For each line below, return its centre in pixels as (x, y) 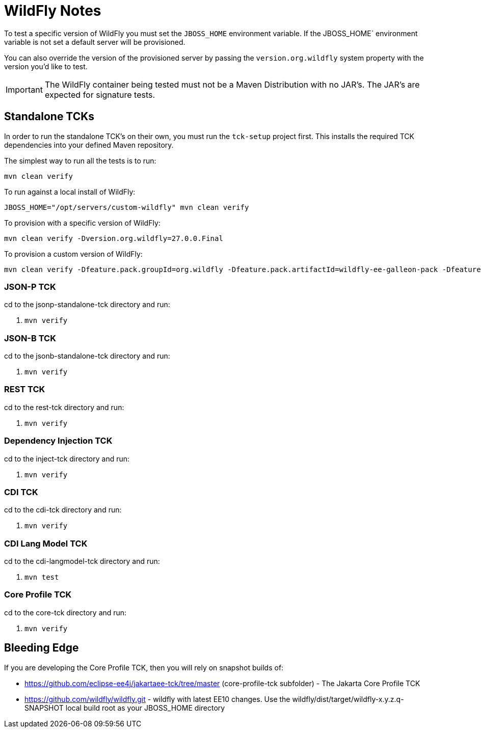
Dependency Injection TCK (58, 441)
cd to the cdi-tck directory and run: (63, 510)
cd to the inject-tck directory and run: (67, 458)
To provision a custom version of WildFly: (73, 254)
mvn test (42, 577)
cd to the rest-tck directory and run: (64, 407)
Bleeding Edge (42, 648)
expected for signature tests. (100, 94)
